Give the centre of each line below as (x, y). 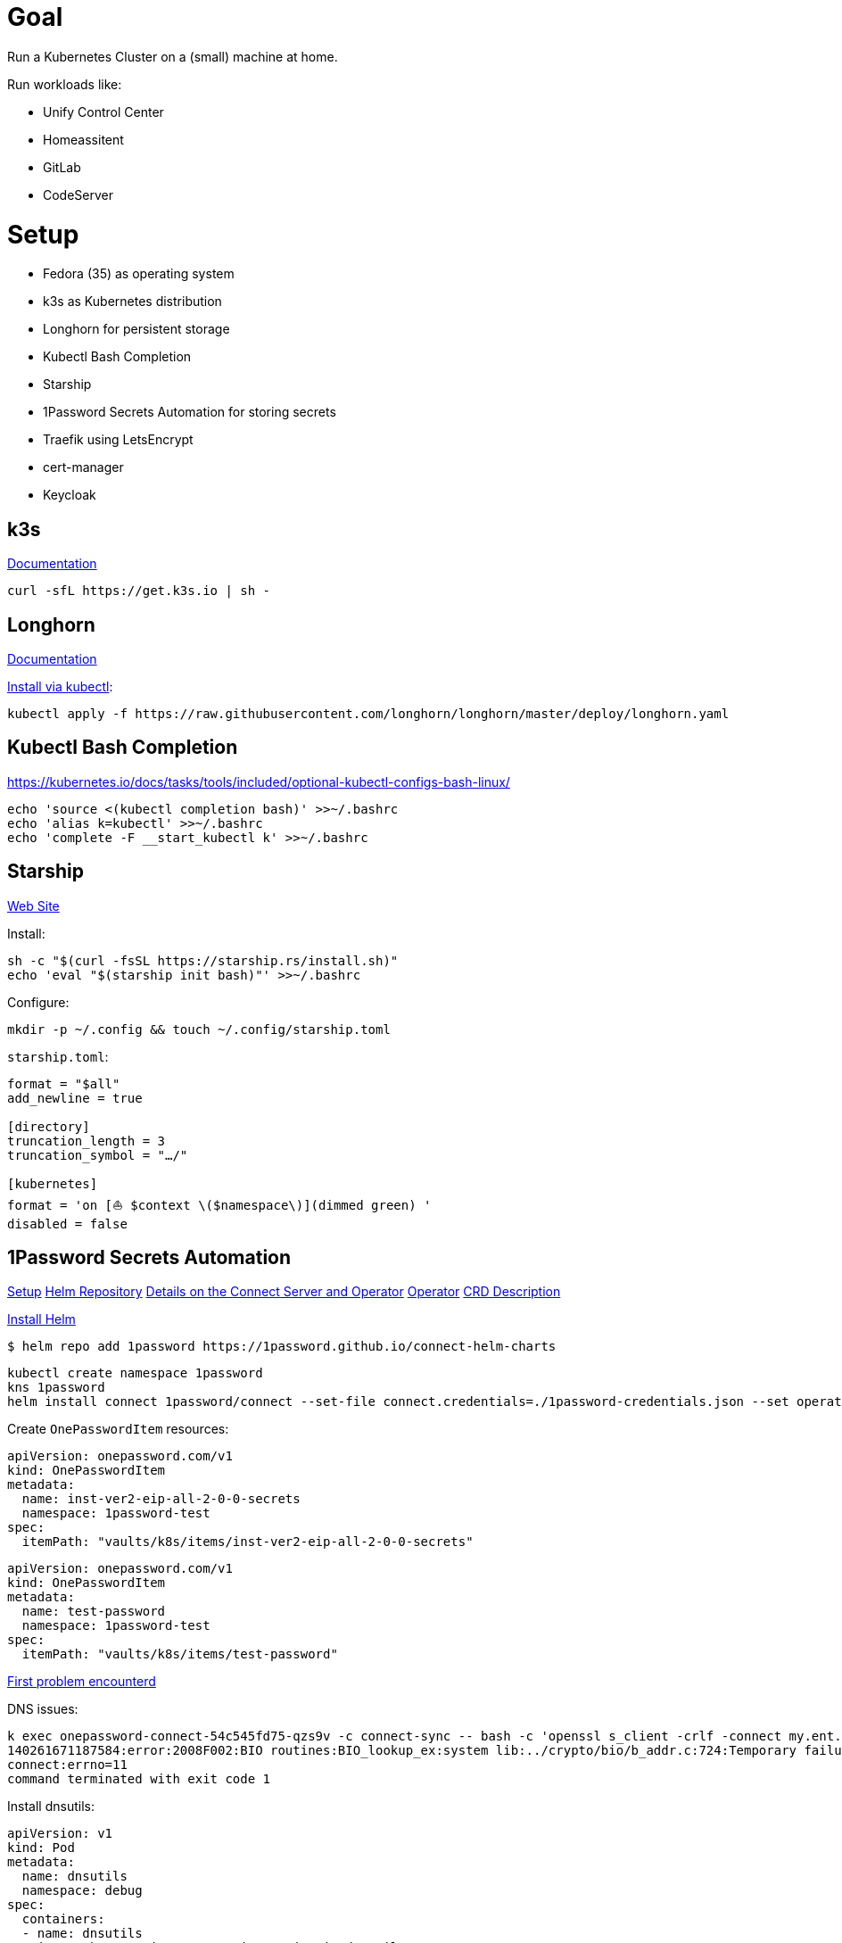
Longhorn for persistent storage (136, 329)
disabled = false (67, 1224)
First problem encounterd (82, 1682)
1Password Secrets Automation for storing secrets (190, 412)
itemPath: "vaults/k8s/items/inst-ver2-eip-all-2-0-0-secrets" (248, 1542)
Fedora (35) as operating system (139, 274)
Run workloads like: (65, 84)
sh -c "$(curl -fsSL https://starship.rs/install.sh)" (203, 960)
